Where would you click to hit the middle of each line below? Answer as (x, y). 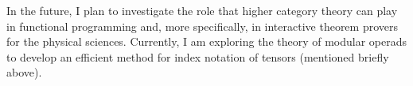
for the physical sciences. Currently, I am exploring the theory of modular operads (207, 41)
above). (24, 72)
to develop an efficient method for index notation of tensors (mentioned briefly (198, 56)
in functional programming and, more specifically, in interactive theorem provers (203, 26)
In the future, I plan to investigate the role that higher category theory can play (202, 10)
